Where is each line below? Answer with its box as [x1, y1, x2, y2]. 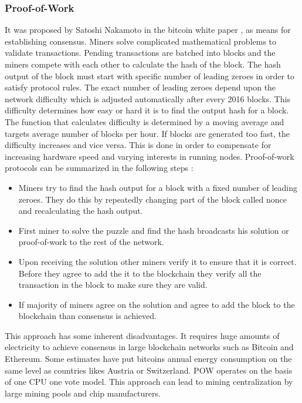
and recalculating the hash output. [18, 204, 143, 217]
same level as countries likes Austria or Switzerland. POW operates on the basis [5, 364, 293, 376]
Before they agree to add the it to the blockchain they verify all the [18, 267, 262, 279]
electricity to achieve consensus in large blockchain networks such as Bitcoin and [5, 341, 294, 353]
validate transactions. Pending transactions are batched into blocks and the [5, 46, 276, 59]
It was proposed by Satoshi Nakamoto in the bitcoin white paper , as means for [5, 23, 291, 36]
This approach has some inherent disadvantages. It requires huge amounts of [5, 329, 280, 341]
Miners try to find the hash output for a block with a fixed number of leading [18, 181, 297, 193]
